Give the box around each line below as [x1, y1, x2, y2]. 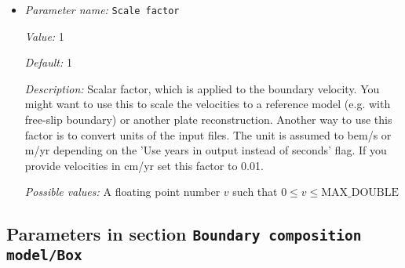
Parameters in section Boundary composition [6, 222, 362, 246]
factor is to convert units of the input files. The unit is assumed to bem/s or [24, 126, 392, 143]
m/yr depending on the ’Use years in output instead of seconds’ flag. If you [24, 142, 387, 158]
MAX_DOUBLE [321, 187, 400, 199]
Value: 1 [24, 27, 64, 44]
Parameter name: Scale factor [24, 2, 180, 17]
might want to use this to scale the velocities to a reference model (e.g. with [24, 96, 391, 112]
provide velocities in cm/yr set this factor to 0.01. [24, 157, 264, 173]
